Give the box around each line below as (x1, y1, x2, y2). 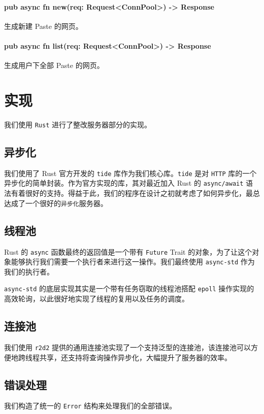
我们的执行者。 (4, 266, 54, 277)
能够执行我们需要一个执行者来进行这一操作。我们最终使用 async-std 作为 (11, 256, 255, 267)
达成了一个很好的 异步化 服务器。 (4, 197, 108, 208)
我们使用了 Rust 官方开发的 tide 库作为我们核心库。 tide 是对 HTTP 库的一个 (4, 167, 257, 178)
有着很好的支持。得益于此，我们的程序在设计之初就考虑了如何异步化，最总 (11, 188, 260, 198)
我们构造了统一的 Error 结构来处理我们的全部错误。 (4, 400, 177, 411)
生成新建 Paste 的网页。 (4, 20, 83, 31)
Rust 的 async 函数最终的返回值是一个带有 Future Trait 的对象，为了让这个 (4, 246, 252, 257)
